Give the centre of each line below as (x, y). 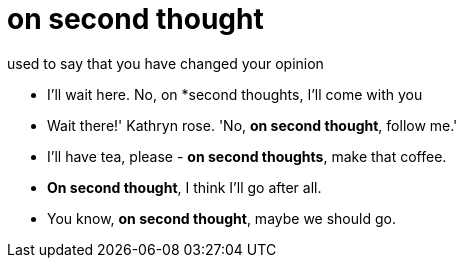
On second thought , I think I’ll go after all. (184, 187)
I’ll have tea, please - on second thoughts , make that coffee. (247, 156)
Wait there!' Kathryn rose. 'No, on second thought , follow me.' (252, 125)
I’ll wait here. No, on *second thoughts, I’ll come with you (235, 94)
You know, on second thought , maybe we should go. (221, 218)
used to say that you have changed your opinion (165, 63)
